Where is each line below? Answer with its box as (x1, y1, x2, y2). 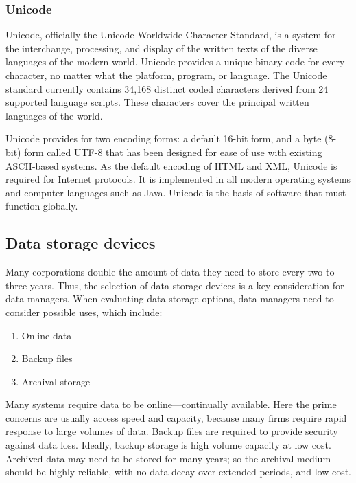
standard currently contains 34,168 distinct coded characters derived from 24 (5, 81, 329, 96)
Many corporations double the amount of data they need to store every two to (5, 265, 335, 279)
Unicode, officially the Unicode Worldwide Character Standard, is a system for (5, 27, 336, 42)
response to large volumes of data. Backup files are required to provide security (5, 424, 338, 438)
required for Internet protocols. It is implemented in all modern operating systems (5, 172, 351, 186)
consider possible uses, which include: (5, 304, 163, 319)
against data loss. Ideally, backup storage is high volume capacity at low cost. (5, 438, 331, 452)
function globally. (5, 199, 78, 213)
